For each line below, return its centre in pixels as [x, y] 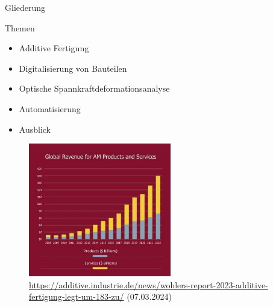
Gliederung [25, 7]
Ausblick [35, 129]
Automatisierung [50, 108]
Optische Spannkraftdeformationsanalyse [94, 88]
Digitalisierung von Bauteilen [73, 68]
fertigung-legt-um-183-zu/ [77, 296]
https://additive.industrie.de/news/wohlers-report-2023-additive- [149, 284]
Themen [20, 27]
